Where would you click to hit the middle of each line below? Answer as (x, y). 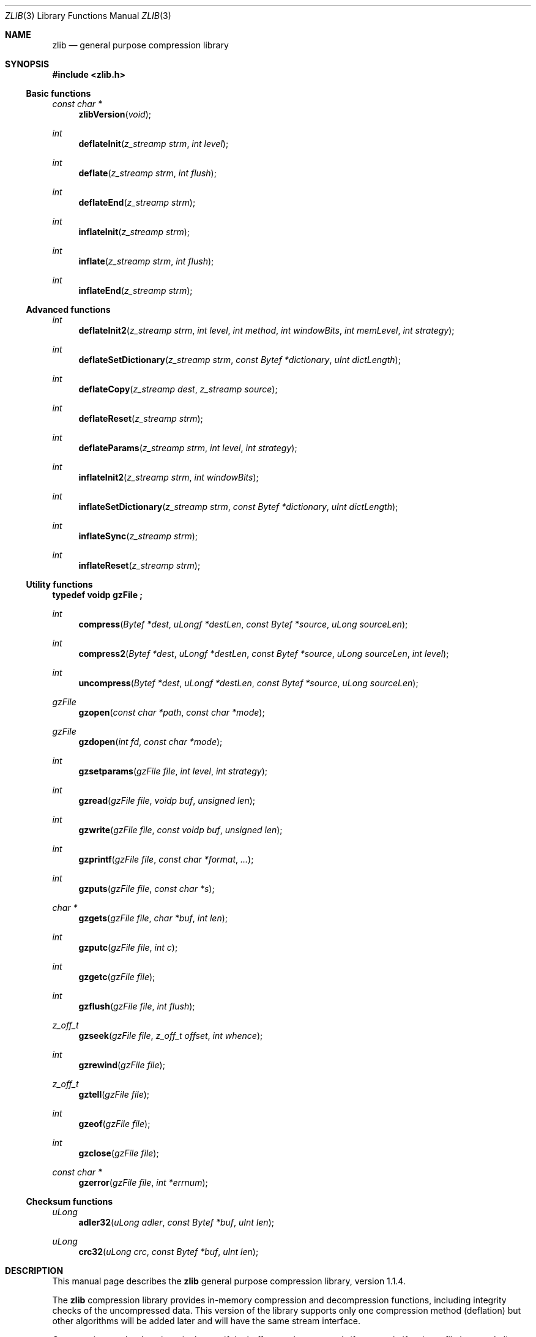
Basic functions (58, 93)
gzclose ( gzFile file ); (119, 1153)
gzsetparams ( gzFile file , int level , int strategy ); (173, 771)
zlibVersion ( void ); (115, 114)
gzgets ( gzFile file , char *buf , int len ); (153, 918)
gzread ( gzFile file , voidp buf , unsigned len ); (167, 800)
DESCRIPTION (34, 1271)
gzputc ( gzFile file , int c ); (128, 947)
